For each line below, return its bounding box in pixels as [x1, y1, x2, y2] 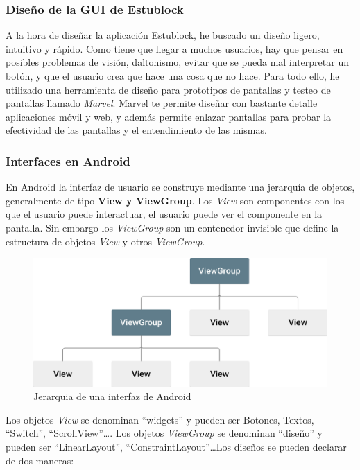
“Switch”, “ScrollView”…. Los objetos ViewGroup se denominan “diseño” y [6, 426, 323, 440]
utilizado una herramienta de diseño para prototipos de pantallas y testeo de [6, 82, 331, 96]
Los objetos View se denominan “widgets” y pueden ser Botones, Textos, [6, 412, 314, 426]
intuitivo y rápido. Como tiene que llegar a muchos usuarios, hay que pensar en [6, 41, 343, 55]
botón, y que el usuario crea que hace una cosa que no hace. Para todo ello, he [6, 69, 340, 82]
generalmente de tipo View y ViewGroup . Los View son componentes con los [6, 193, 345, 207]
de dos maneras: [6, 453, 74, 467]
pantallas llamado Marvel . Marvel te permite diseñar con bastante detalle [6, 96, 318, 110]
